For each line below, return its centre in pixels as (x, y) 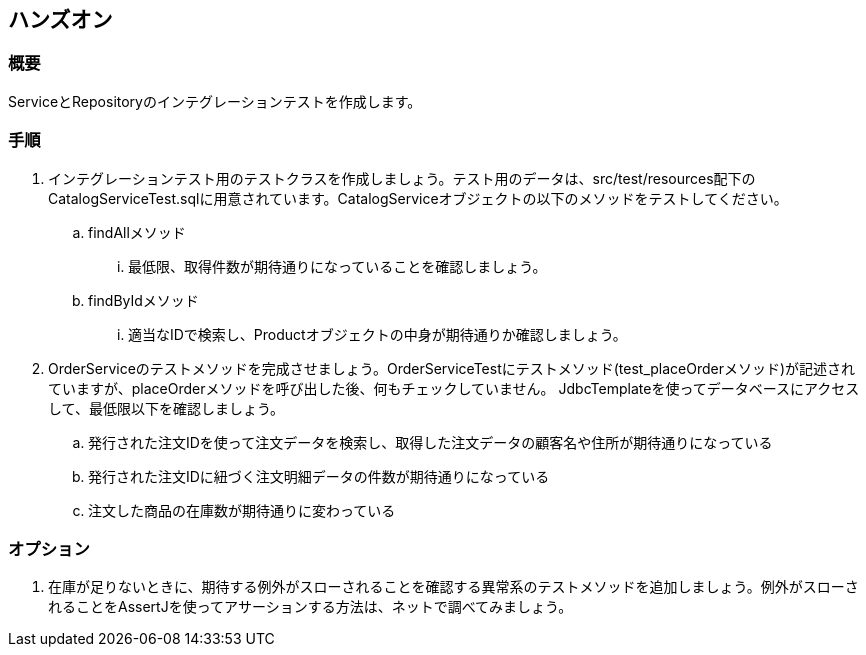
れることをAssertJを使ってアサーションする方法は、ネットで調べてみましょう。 (310, 607)
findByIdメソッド (143, 300)
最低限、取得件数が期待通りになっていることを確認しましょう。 (337, 266)
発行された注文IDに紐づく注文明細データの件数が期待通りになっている (319, 476)
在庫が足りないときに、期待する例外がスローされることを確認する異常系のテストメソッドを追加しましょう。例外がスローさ (453, 587)
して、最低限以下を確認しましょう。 (166, 408)
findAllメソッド (137, 232)
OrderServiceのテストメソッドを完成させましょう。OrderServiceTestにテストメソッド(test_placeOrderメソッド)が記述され (452, 368)
